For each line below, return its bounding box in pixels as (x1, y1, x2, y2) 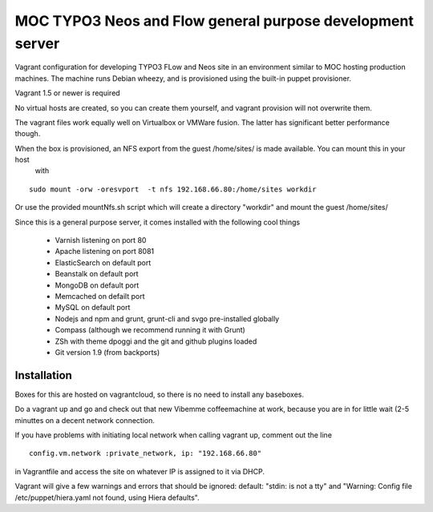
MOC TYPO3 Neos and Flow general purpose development (14, 12, 415, 30)
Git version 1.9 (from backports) (55, 347, 160, 357)
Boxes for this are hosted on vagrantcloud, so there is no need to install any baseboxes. (14, 389, 305, 399)
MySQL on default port (55, 303, 131, 312)
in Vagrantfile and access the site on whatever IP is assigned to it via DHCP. (14, 466, 265, 476)
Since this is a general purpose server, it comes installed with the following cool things (14, 217, 301, 227)
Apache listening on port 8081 (55, 247, 155, 256)
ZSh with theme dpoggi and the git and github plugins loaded (55, 337, 257, 346)
